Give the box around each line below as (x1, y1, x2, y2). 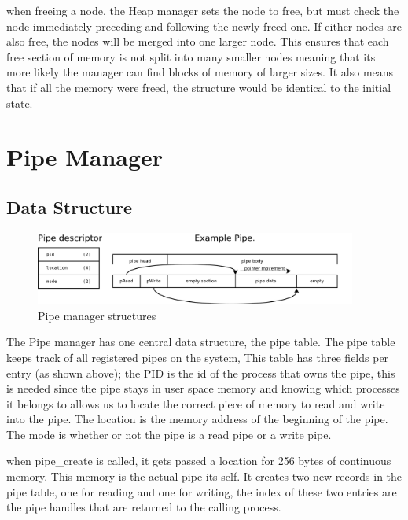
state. (6, 94, 33, 111)
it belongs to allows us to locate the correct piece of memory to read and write (6, 395, 385, 411)
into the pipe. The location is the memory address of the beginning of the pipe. (6, 411, 388, 427)
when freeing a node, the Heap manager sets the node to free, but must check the (6, 2, 399, 18)
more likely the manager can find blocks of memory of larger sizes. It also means (6, 64, 394, 80)
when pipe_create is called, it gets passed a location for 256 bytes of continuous (6, 452, 391, 469)
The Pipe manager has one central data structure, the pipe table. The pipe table (6, 334, 395, 350)
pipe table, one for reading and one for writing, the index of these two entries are (6, 483, 397, 500)
